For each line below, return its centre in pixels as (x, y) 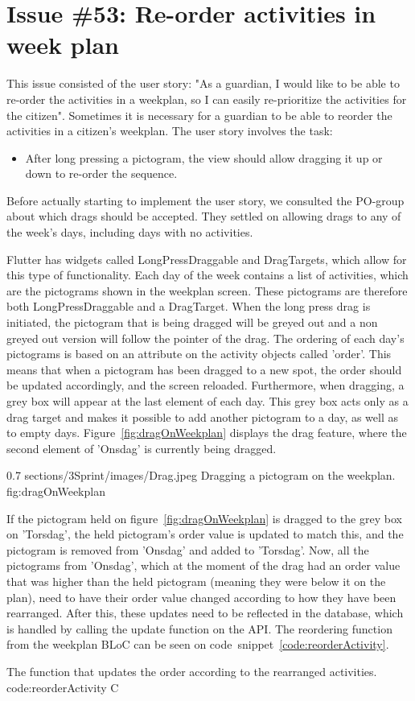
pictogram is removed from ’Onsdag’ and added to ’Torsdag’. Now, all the (188, 549)
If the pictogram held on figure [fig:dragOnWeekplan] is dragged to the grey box (204, 518)
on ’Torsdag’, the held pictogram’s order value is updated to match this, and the (205, 534)
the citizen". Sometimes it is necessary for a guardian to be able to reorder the (199, 115)
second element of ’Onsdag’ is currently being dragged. (142, 448)
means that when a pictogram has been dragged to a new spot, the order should (204, 369)
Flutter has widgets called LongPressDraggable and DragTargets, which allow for (207, 259)
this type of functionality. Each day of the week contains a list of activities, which (207, 275)
